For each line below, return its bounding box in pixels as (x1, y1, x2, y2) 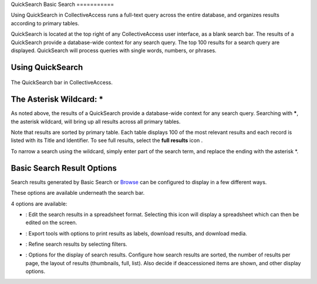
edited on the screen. (25, 219, 77, 226)
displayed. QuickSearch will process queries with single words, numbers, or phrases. (11, 47, 217, 54)
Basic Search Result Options (11, 163, 117, 173)
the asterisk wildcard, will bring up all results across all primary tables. (11, 118, 181, 125)
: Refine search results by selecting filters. (25, 241, 127, 248)
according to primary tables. (11, 19, 79, 26)
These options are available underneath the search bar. (11, 190, 145, 197)
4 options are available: (11, 200, 68, 207)
